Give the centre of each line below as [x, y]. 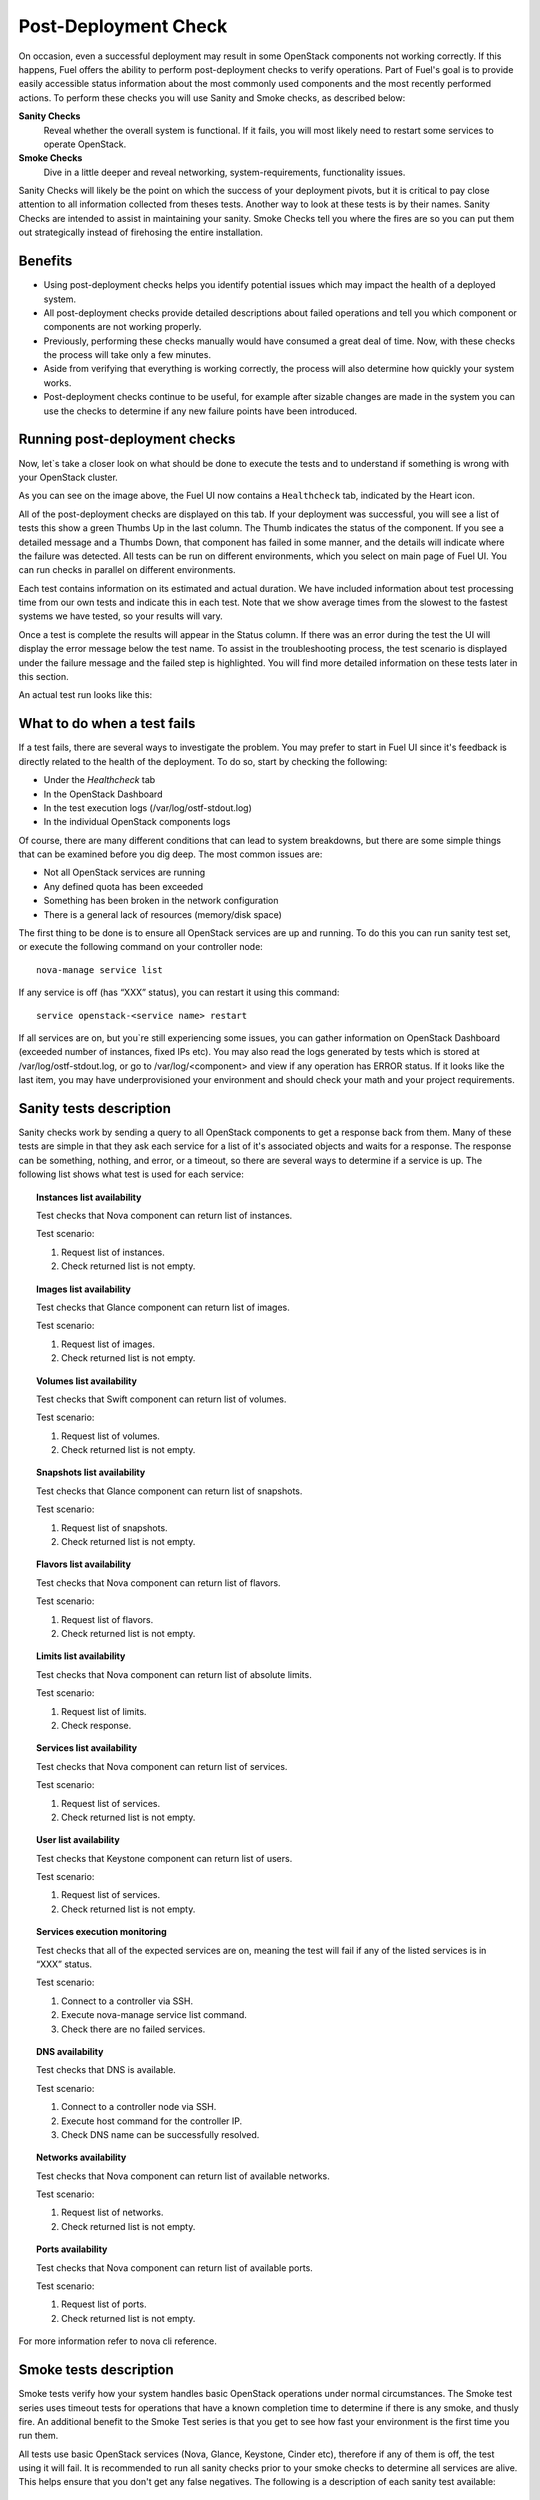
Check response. [96, 1725]
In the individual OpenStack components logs [137, 822]
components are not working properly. [122, 327]
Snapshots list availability [91, 1472]
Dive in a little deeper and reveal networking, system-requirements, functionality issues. [224, 172]
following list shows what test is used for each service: [131, 1174]
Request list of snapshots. [115, 1527]
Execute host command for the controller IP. [152, 2121]
